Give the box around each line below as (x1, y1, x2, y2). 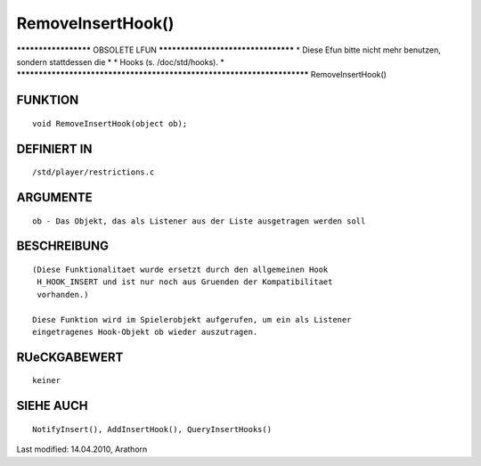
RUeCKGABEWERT (16, 349, 124, 364)
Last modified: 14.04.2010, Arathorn (16, 444, 148, 454)
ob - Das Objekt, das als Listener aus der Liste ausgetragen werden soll (32, 216, 366, 226)
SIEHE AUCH (16, 398, 88, 413)
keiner (32, 375, 61, 386)
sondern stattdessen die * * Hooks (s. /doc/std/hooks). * (16, 56, 224, 67)
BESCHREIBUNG (16, 239, 110, 254)
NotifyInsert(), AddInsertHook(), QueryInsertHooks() (32, 424, 272, 434)
